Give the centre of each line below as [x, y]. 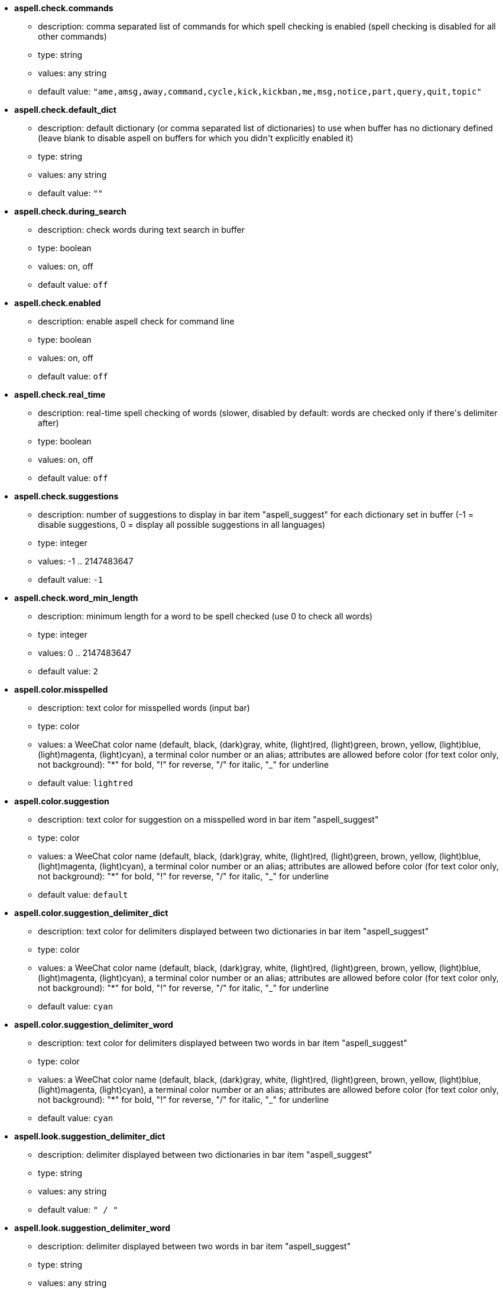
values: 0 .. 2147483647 [85, 653]
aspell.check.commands [64, 8]
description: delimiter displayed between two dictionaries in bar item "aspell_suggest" [205, 1155]
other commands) [72, 36]
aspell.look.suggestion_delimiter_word [92, 1228]
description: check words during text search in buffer [141, 230]
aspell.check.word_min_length [76, 598]
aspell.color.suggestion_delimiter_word [94, 1025]
